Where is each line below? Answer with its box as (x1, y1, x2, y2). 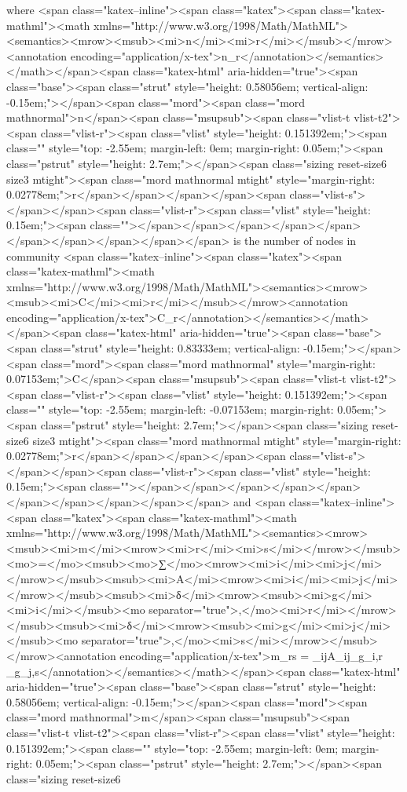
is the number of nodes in (233, 232, 357, 248)
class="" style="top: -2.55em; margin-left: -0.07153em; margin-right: (6, 401, 334, 418)
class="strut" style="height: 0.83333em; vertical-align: (40, 340, 300, 356)
